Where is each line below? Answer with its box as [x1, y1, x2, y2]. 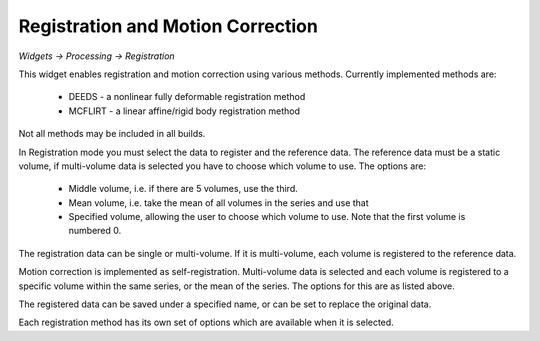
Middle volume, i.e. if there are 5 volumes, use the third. [68, 183, 299, 195]
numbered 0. [68, 225, 122, 237]
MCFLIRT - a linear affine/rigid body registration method [68, 105, 300, 117]
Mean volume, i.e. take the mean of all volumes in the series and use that [68, 196, 369, 209]
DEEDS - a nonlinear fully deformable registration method [68, 91, 306, 103]
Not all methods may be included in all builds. [18, 128, 206, 140]
